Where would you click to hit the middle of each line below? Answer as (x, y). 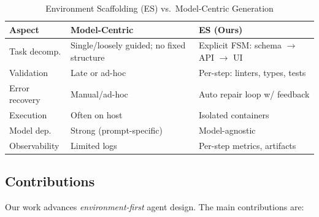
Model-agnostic (227, 130)
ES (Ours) (221, 29)
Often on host (97, 115)
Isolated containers (234, 115)
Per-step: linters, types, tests (252, 72)
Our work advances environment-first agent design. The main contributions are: (155, 207)
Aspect (24, 29)
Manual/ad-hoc (99, 93)
